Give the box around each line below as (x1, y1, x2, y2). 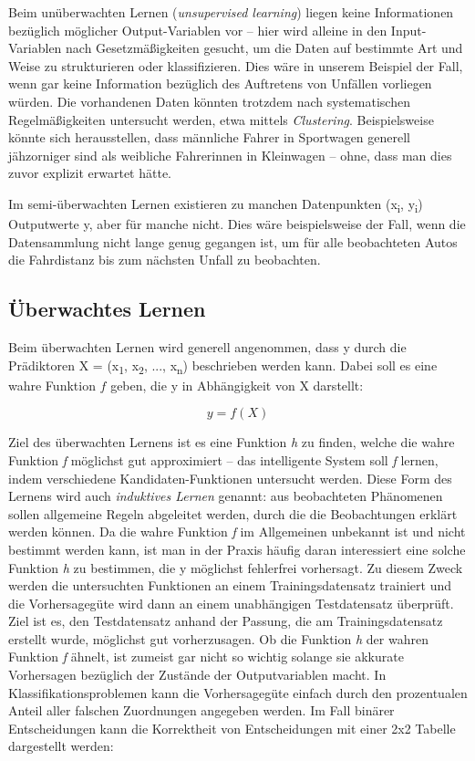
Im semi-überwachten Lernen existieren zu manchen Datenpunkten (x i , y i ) (8, 193, 423, 215)
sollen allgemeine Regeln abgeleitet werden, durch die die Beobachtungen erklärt (8, 504, 458, 523)
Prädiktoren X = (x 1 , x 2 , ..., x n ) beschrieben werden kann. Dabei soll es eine (8, 355, 438, 377)
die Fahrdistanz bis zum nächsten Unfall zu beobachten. (8, 250, 321, 269)
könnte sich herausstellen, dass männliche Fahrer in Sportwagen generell (8, 128, 410, 147)
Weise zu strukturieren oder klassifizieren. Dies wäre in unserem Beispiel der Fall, (8, 56, 463, 75)
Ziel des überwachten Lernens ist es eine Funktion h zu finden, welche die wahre (8, 433, 455, 452)
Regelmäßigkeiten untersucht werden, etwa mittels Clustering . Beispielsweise (8, 109, 434, 129)
